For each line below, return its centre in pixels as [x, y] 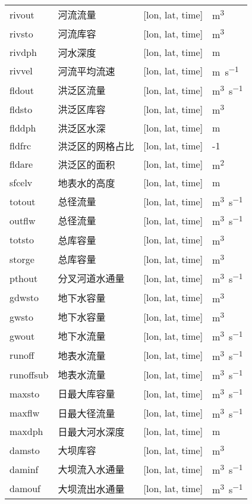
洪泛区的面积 [86, 164]
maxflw [25, 413]
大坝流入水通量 [91, 469]
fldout [22, 90]
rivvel [21, 71]
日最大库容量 [86, 394]
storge [22, 259]
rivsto [21, 33]
